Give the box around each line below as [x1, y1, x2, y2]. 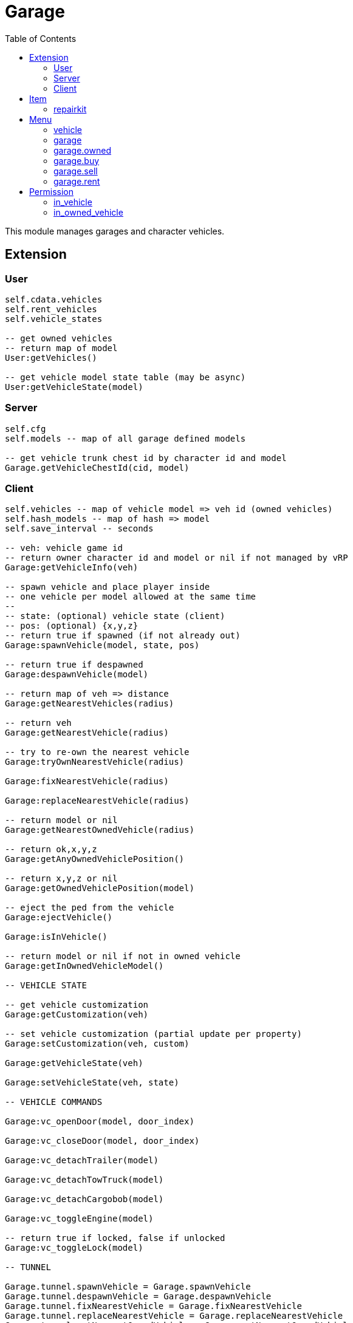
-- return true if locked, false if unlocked [5, 1233, 225, 1243]
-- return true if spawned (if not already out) [5, 631, 241, 641]
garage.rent [53, 176, 100, 186]
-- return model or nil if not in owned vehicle [5, 951, 241, 962]
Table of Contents [5, 33, 77, 44]
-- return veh [5, 718, 72, 728]
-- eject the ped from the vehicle [5, 903, 174, 913]
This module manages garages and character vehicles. [5, 225, 225, 236]
